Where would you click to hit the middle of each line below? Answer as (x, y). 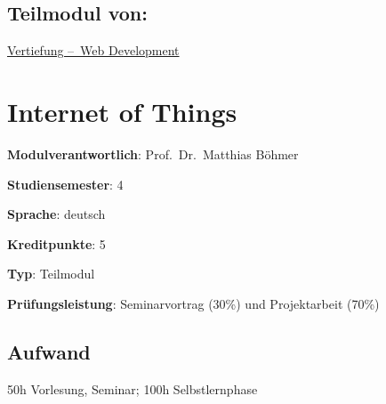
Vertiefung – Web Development (93, 50)
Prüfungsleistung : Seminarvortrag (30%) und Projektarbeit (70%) (193, 303)
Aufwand (49, 351)
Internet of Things (122, 111)
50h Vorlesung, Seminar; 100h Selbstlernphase (133, 388)
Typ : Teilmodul (51, 274)
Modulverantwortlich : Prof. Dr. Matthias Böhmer (153, 154)
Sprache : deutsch (56, 214)
